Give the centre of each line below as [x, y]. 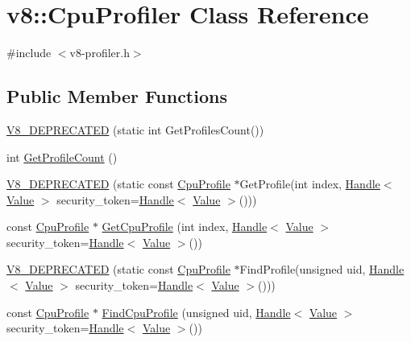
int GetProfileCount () [62, 157]
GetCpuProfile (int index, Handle [185, 227]
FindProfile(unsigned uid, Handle [322, 269]
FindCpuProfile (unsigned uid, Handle [196, 312]
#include [29, 53]
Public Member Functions [117, 96]
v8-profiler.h [100, 53]
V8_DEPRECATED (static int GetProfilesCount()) [135, 129]
